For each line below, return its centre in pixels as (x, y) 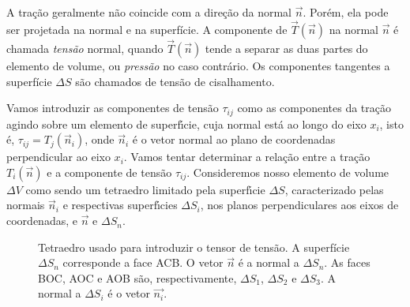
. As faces (347, 262)
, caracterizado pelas (334, 189)
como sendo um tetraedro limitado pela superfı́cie (145, 189)
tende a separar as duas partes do (286, 49)
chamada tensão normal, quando (85, 49)
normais (26, 205)
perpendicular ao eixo (58, 157)
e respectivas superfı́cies (120, 205)
